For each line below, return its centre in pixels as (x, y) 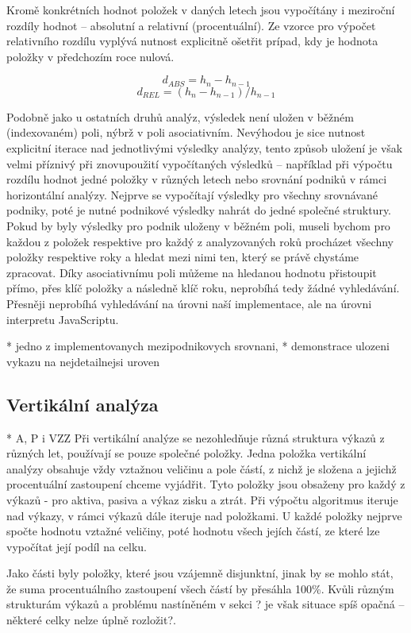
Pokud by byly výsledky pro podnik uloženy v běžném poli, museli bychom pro (198, 225)
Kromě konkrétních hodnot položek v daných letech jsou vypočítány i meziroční (201, 10)
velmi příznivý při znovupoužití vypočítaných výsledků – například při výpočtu (200, 163)
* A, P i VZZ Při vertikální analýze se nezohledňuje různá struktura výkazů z (196, 437)
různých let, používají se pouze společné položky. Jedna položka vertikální (186, 453)
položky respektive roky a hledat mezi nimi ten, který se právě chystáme (183, 257)
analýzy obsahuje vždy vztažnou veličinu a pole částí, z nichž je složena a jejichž (202, 468)
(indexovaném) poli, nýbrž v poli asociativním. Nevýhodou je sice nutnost (186, 132)
